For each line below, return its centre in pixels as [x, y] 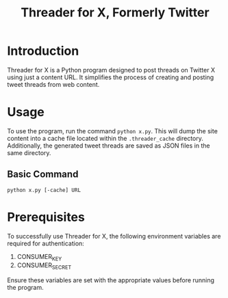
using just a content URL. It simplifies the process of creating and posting [111, 77]
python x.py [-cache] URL [44, 190]
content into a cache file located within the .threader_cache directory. [105, 138]
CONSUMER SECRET [44, 266]
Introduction [43, 51]
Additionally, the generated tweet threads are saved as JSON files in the [109, 146]
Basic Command [43, 175]
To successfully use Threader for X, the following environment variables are [114, 236]
